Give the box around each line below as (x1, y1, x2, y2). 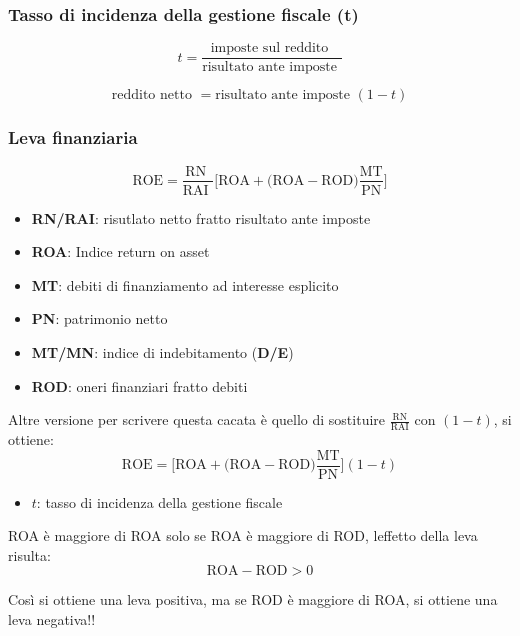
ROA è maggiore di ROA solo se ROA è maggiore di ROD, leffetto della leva (8, 525, 478, 546)
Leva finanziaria (8, 125, 138, 150)
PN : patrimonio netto (31, 308, 168, 329)
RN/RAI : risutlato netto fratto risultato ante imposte (31, 207, 371, 228)
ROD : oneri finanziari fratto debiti (31, 375, 248, 396)
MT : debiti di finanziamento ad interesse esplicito (31, 274, 339, 295)
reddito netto (111, 88, 192, 103)
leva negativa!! (8, 608, 96, 629)
